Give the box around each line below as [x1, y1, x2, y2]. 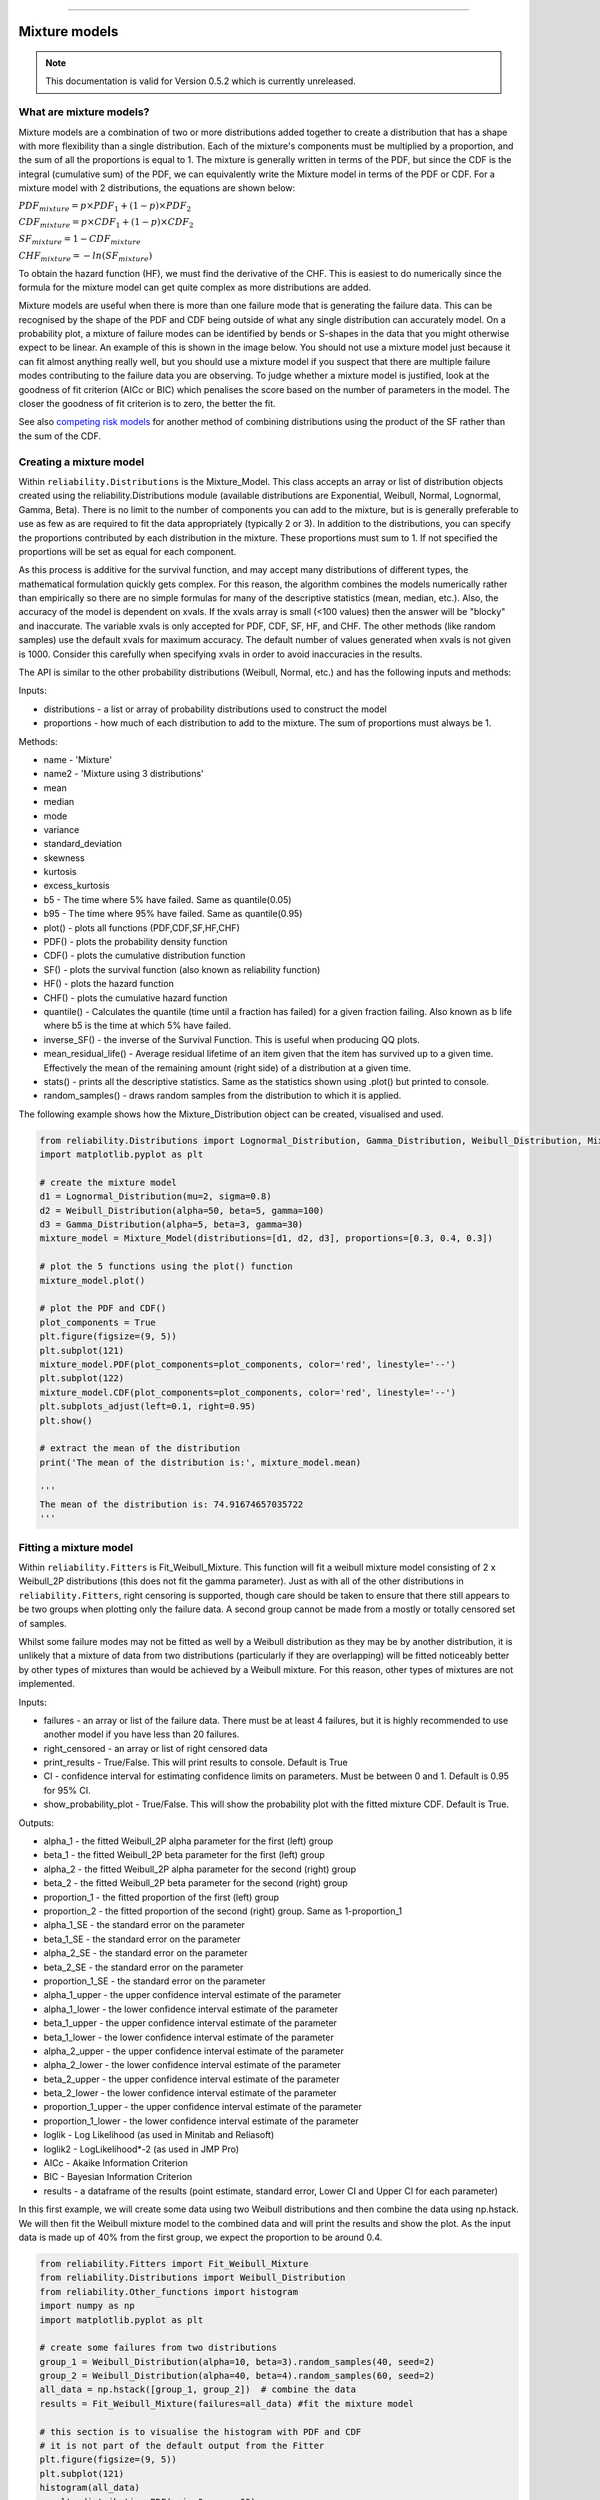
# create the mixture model [39, 1176, 177, 1188]
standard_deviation [43, 838, 122, 850]
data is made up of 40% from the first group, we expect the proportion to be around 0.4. [18, 2231, 383, 2243]
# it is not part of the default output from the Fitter [39, 2440, 325, 2452]
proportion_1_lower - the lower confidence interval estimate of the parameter [43, 2115, 359, 2127]
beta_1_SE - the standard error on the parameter [43, 1933, 241, 1945]
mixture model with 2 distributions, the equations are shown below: [18, 182, 296, 194]
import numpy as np [39, 2300, 135, 2312]
